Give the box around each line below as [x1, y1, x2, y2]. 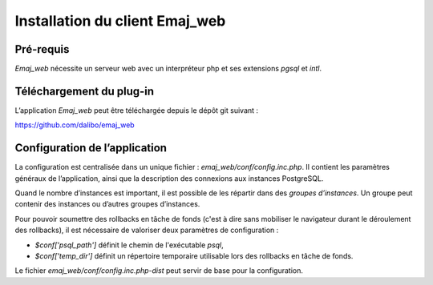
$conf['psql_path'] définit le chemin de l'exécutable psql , [34, 240, 224, 250]
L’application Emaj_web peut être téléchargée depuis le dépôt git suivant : [14, 105, 259, 115]
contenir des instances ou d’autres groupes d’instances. [14, 199, 200, 209]
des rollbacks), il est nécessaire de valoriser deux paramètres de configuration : [14, 225, 279, 235]
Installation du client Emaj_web [14, 12, 226, 30]
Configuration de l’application [14, 141, 168, 155]
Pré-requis [14, 42, 70, 56]
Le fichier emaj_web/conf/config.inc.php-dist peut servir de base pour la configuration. [14, 266, 304, 275]
